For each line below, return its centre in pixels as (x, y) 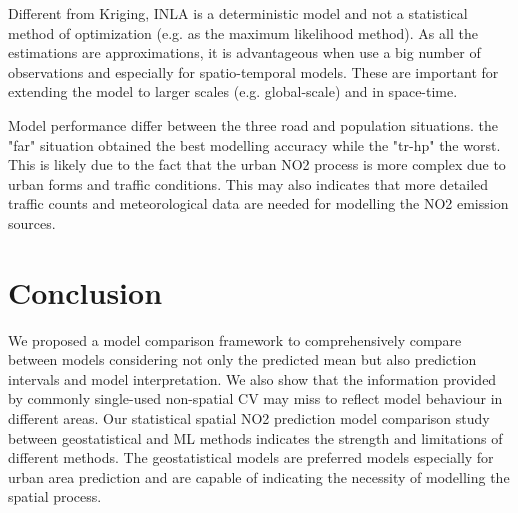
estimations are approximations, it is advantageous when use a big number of (244, 52)
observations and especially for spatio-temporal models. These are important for (253, 71)
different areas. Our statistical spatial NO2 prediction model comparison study (249, 418)
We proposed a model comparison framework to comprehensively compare (235, 339)
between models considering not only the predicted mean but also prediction (242, 359)
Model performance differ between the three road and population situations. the (253, 124)
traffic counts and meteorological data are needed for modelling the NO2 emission (258, 203)
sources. (32, 222)
